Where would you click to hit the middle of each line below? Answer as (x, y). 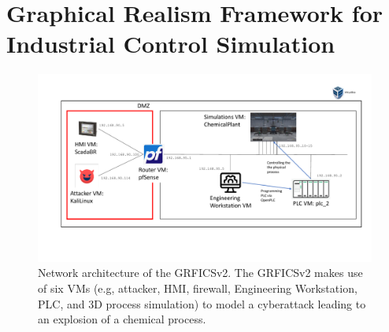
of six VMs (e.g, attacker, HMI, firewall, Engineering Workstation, (198, 288)
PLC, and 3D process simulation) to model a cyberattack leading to (202, 303)
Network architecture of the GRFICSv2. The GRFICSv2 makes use (200, 273)
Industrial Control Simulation (171, 44)
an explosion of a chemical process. (122, 319)
